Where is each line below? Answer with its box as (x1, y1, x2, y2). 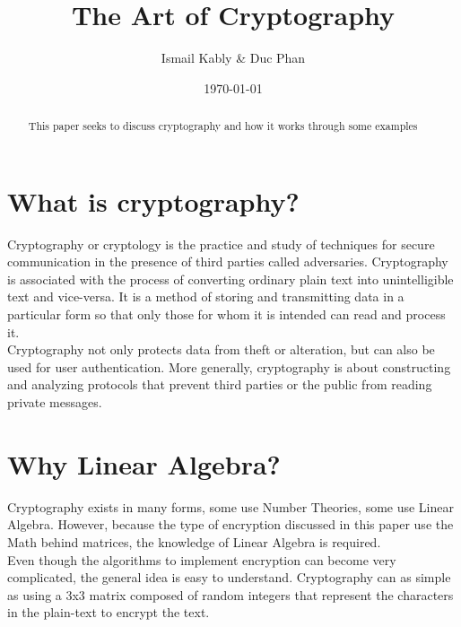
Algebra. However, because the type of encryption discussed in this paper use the (7, 515, 454, 534)
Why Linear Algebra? (7, 445, 281, 482)
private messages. (7, 393, 102, 412)
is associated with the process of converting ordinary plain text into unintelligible (7, 269, 454, 288)
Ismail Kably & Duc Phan (161, 48, 306, 67)
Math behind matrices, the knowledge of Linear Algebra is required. (7, 532, 381, 551)
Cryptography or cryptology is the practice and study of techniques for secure (7, 234, 435, 253)
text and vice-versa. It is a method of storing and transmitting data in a (7, 287, 404, 306)
